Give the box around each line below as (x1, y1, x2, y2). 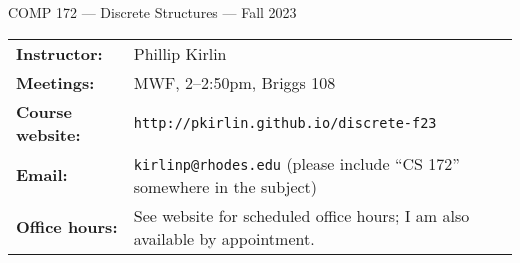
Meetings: (16, 70, 95, 94)
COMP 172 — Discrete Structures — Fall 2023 (8, 2, 297, 22)
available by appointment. (133, 226, 315, 250)
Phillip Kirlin (133, 41, 227, 65)
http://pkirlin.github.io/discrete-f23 (133, 114, 437, 131)
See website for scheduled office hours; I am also (133, 203, 470, 227)
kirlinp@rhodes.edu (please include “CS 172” (133, 151, 460, 175)
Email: (16, 163, 68, 187)
